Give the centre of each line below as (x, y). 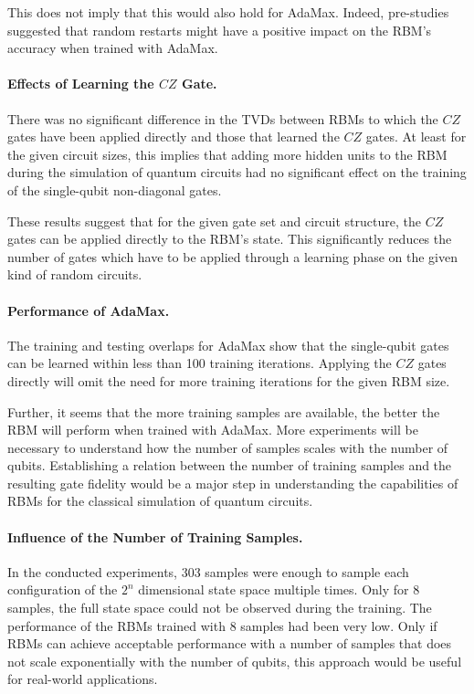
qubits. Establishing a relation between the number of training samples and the (230, 465)
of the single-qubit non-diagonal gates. (115, 189)
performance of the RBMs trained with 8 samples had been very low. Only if (222, 625)
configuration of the (63, 589)
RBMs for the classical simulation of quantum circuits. (160, 501)
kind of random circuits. (75, 274)
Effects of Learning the (81, 84)
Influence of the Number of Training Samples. (155, 536)
